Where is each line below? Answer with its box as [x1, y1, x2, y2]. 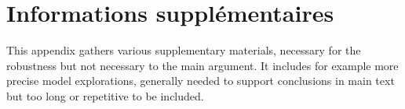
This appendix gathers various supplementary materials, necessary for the [6, 42, 361, 58]
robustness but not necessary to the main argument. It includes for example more [6, 57, 399, 73]
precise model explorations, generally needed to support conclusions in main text [6, 72, 395, 89]
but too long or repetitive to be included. [6, 87, 204, 104]
